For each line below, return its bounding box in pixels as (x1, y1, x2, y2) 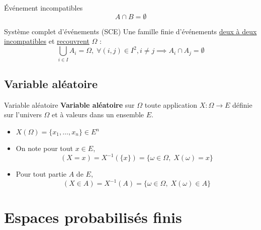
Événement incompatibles (4, 3, 83, 13)
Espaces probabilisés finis (4, 207, 182, 227)
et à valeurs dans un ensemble (52, 109, 144, 120)
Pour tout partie (16, 169, 67, 179)
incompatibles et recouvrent (4, 36, 90, 46)
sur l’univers (4, 109, 42, 120)
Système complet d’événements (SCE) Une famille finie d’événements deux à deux (4, 26, 257, 36)
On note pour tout (16, 143, 73, 153)
